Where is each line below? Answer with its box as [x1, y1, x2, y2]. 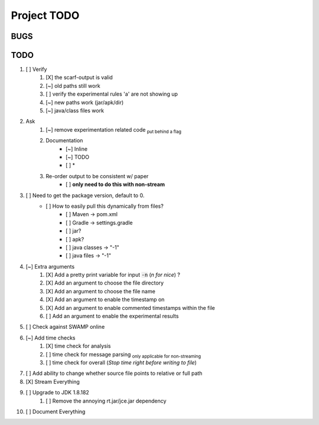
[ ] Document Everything [25, 408, 86, 415]
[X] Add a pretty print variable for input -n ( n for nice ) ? [45, 272, 180, 279]
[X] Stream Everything [25, 378, 80, 385]
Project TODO [11, 9, 80, 22]
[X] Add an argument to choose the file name [45, 287, 156, 295]
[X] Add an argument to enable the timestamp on [45, 296, 165, 303]
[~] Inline [66, 145, 88, 152]
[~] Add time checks [25, 334, 76, 341]
